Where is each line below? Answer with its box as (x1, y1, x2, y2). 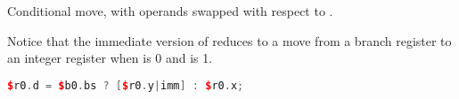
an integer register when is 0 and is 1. (7, 49, 213, 67)
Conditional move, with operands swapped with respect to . (7, 2, 333, 19)
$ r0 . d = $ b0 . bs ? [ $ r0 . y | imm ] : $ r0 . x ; (7, 79, 244, 92)
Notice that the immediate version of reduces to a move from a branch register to (7, 31, 452, 49)
